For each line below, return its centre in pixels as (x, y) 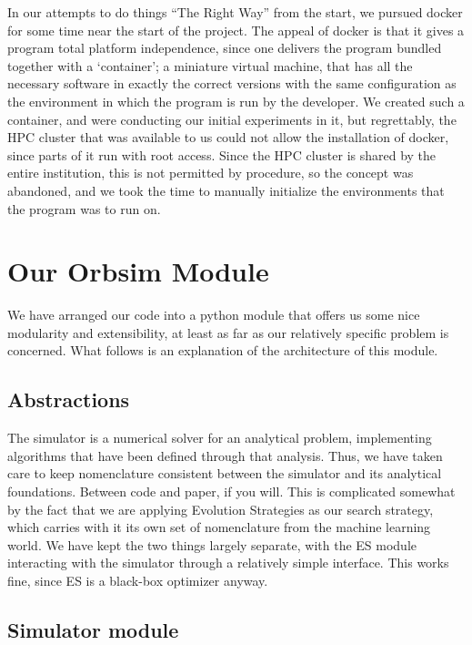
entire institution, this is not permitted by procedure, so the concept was (211, 173)
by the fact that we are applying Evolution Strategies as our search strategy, (221, 509)
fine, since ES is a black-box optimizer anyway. (138, 580)
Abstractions (69, 399)
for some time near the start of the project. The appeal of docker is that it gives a (236, 30)
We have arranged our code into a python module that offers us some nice (214, 315)
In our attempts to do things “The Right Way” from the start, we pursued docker (235, 12)
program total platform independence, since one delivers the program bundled (225, 48)
